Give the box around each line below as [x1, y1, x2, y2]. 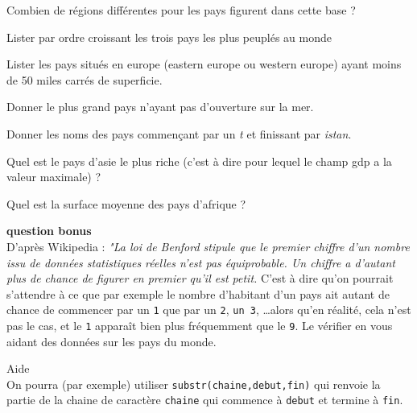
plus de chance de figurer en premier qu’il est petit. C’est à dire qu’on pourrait [6, 270, 394, 287]
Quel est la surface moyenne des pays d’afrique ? [6, 195, 246, 212]
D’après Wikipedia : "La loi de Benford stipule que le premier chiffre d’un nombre [6, 237, 410, 254]
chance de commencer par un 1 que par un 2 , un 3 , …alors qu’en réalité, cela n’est [6, 301, 411, 318]
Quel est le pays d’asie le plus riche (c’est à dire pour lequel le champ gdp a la [6, 152, 392, 169]
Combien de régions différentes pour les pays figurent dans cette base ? [6, 2, 356, 18]
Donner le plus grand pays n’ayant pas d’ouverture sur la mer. [6, 98, 314, 115]
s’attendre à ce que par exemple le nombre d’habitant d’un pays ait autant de [6, 285, 390, 302]
